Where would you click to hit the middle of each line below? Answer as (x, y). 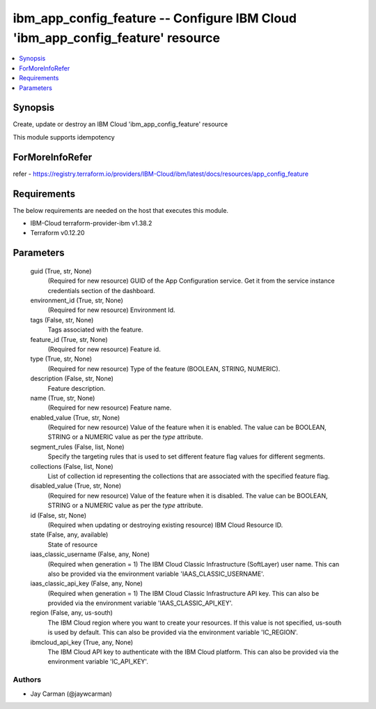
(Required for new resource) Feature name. (110, 408)
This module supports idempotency (64, 137)
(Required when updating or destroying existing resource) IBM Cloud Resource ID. (165, 525)
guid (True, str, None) (61, 271)
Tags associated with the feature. (95, 330)
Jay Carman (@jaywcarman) (71, 694)
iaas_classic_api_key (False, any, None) (86, 583)
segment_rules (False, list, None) (77, 447)
